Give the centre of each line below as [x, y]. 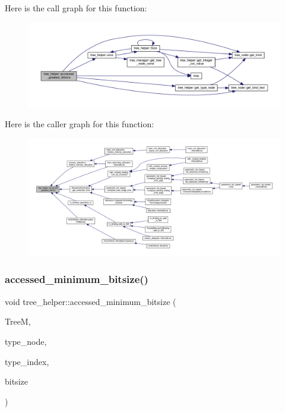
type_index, [27, 361]
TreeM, [18, 321]
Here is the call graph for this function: [76, 8]
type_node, [26, 341]
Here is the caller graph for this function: [80, 124]
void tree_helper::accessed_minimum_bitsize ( [91, 301]
